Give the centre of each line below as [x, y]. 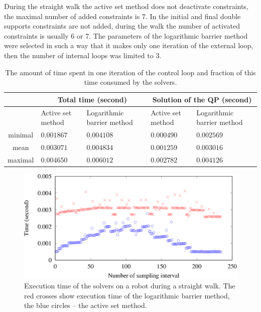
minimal [21, 135]
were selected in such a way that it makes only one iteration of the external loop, [129, 45]
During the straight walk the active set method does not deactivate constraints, [126, 6]
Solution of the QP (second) [202, 99]
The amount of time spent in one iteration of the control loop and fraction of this [130, 72]
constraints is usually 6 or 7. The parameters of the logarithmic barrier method [126, 35]
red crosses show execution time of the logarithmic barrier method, [127, 295]
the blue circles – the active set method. [86, 305]
